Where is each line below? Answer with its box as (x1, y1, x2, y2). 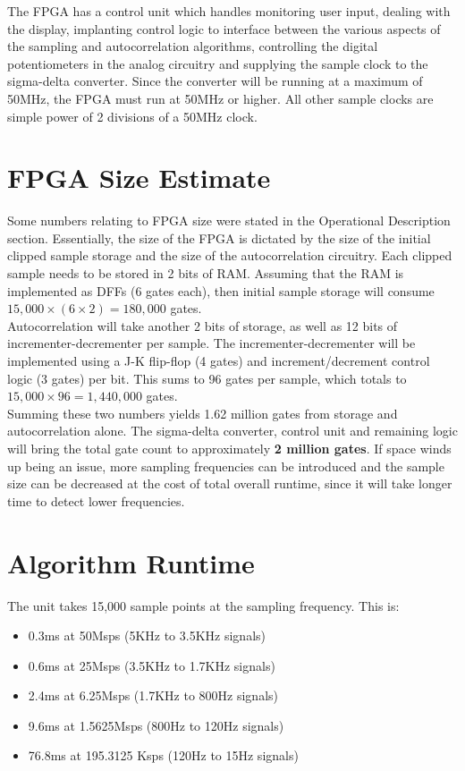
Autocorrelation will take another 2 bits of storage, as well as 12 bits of (7, 316, 398, 335)
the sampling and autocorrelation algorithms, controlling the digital (7, 37, 378, 55)
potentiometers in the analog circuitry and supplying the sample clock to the (7, 54, 428, 72)
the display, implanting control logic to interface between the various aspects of (7, 19, 441, 38)
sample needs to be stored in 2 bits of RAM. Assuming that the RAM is (7, 264, 404, 283)
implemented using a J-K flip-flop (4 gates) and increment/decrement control (7, 352, 430, 370)
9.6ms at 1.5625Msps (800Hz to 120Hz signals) (28, 716, 284, 734)
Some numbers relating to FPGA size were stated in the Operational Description (7, 211, 451, 230)
